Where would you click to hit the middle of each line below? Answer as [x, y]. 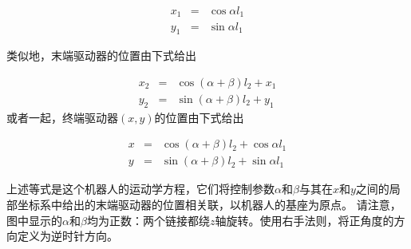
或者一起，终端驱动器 [62, 117]
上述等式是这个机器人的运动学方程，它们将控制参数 [140, 189]
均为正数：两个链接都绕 [148, 220]
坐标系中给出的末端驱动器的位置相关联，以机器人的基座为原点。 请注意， [209, 205]
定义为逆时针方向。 [67, 236]
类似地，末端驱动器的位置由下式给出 [101, 55]
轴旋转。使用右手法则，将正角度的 [304, 220]
